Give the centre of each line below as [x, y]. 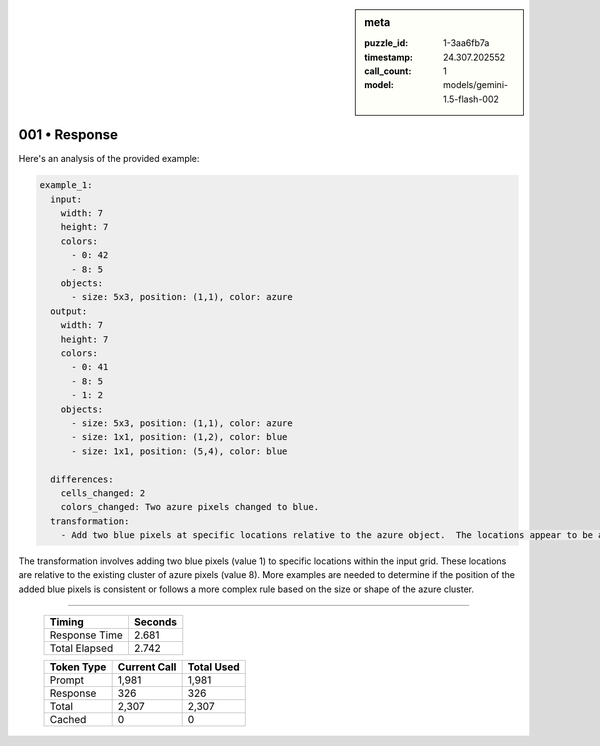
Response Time [86, 635]
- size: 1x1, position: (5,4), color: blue [179, 451]
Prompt [67, 680]
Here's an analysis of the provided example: [109, 159]
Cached [68, 720]
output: [69, 311]
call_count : [388, 71]
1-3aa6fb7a [466, 43]
